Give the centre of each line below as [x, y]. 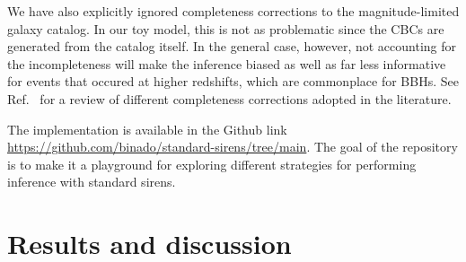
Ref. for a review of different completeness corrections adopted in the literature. [229, 98]
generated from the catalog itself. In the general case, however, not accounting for [232, 46]
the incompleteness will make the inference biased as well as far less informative [227, 63]
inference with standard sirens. [92, 182]
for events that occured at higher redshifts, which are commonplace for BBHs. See [233, 81]
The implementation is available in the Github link [147, 129]
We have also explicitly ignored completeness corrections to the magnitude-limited [233, 11]
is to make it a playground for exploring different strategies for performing [212, 164]
